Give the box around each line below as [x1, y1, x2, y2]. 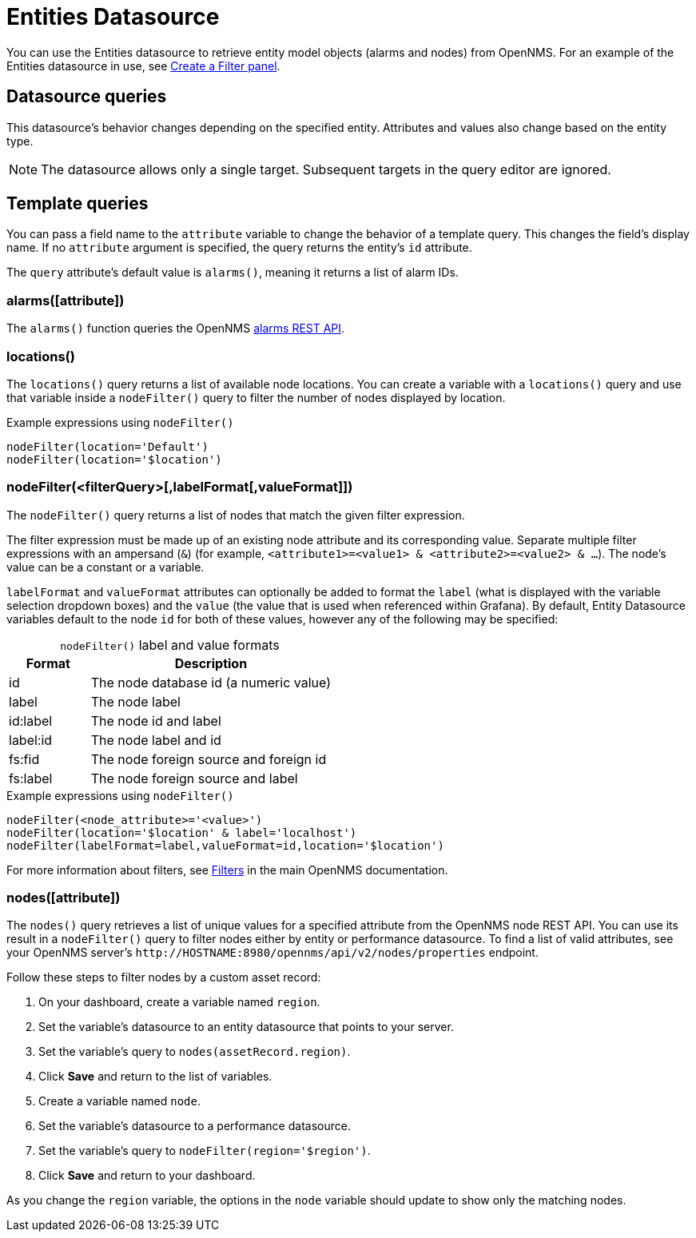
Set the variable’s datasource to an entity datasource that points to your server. [38, 1020, 454, 1034]
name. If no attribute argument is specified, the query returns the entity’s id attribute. [6, 241, 472, 255]
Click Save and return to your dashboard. [38, 1168, 256, 1183]
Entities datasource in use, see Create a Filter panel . [6, 58, 280, 73]
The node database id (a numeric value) [90, 674, 331, 691]
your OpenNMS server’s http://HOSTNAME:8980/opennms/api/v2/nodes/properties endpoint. [6, 945, 539, 960]
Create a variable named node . [38, 1094, 201, 1109]
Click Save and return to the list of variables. [38, 1069, 272, 1084]
